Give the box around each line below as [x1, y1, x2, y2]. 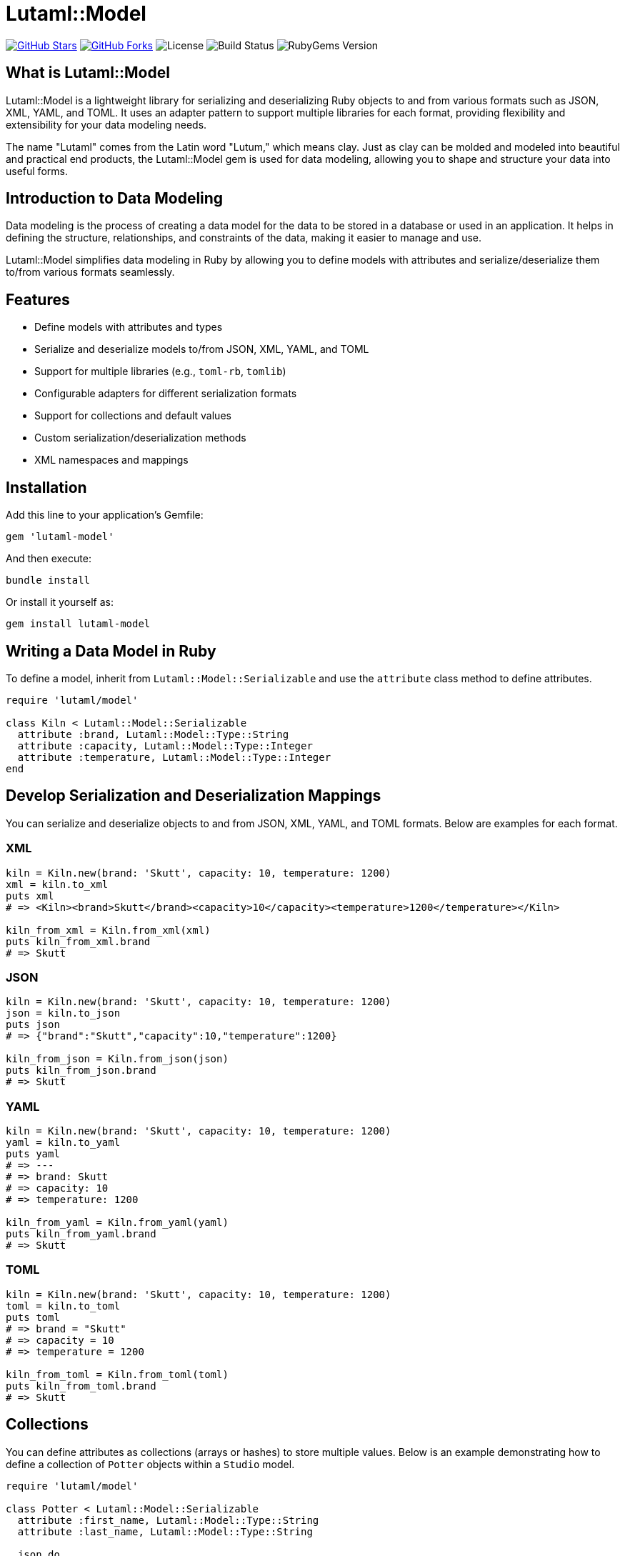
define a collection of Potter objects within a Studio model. [6, 1457, 295, 1470]
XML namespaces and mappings [34, 454, 189, 467]
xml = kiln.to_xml [6, 878, 109, 890]
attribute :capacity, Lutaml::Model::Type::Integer [17, 739, 313, 752]
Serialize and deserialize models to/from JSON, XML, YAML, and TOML [34, 343, 369, 356]
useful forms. [6, 164, 68, 177]
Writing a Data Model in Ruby [6, 642, 216, 660]
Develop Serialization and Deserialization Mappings [6, 787, 381, 805]
